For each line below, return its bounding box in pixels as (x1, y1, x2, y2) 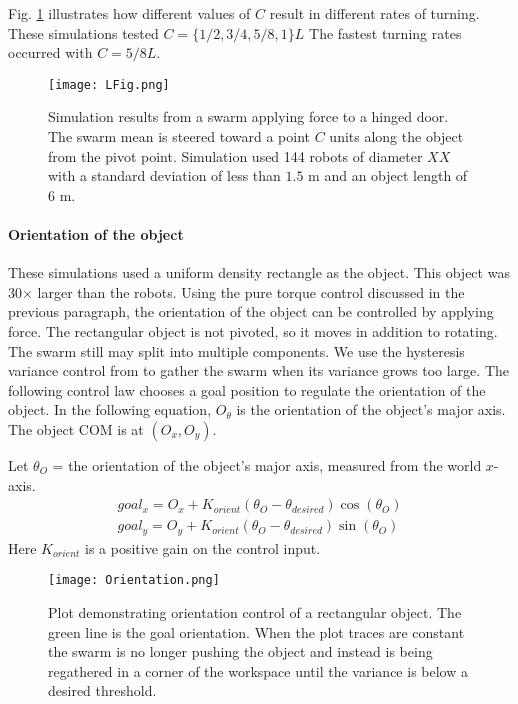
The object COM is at (8, 418, 144, 439)
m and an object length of (308, 165, 468, 186)
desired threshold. (48, 680, 157, 701)
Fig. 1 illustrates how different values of (8, 3, 251, 23)
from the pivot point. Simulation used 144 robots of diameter (48, 145, 423, 166)
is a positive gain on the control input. (85, 537, 321, 558)
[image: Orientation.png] (48, 573, 220, 588)
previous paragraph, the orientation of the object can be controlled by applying (8, 301, 494, 322)
